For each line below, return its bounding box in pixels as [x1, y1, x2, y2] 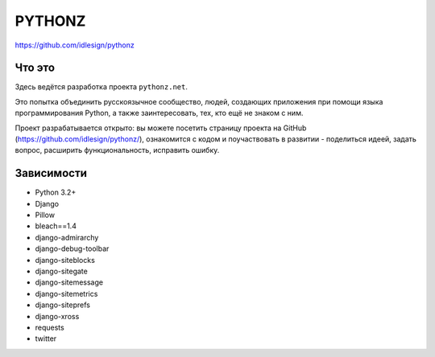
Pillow [35, 210, 56, 220]
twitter [35, 334, 57, 343]
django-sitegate [35, 266, 88, 277]
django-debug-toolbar [35, 244, 110, 253]
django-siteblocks [35, 255, 96, 265]
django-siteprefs [35, 300, 90, 310]
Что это [14, 61, 56, 75]
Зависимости [14, 166, 88, 180]
